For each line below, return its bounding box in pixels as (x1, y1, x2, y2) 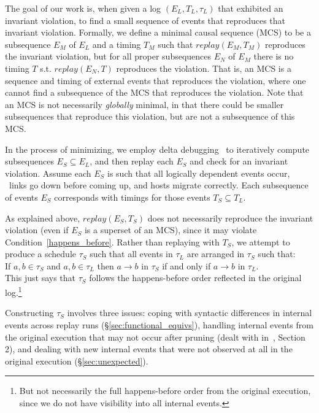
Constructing (5, 306, 54, 319)
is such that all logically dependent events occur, (107, 166, 290, 179)
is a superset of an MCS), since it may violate (84, 223, 257, 236)
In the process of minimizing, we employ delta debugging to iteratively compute (5, 142, 310, 155)
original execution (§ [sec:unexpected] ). (5, 354, 148, 367)
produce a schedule (5, 247, 77, 260)
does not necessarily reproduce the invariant (147, 211, 313, 224)
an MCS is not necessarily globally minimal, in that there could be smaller (5, 98, 284, 110)
